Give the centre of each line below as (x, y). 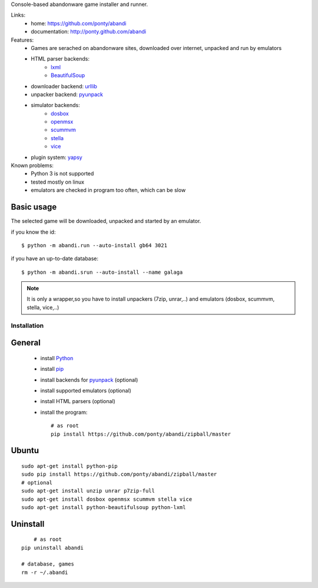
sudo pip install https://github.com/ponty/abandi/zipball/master (119, 474)
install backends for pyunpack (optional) (89, 380)
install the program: (64, 412)
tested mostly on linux (58, 182)
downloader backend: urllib (64, 86)
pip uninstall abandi (52, 548)
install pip (52, 369)
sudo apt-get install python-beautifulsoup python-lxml (104, 507)
